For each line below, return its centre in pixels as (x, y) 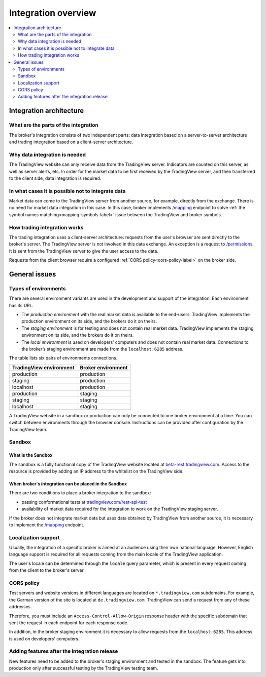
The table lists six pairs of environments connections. (63, 358)
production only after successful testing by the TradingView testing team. (84, 668)
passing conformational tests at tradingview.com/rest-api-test (84, 502)
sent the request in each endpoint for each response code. (69, 623)
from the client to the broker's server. (47, 570)
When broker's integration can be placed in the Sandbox (68, 483)
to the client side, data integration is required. (55, 178)
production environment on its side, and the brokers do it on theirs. (89, 321)
